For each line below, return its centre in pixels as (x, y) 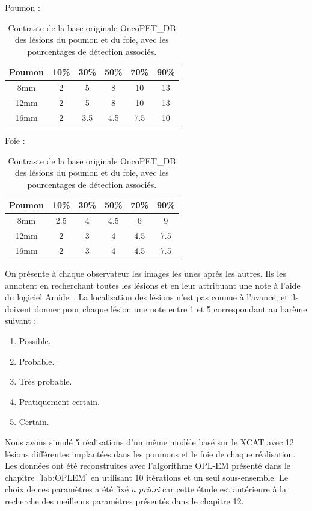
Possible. (35, 340)
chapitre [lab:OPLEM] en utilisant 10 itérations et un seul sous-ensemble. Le (147, 477)
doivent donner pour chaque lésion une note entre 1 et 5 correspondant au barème (156, 308)
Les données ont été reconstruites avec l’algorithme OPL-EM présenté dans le (148, 466)
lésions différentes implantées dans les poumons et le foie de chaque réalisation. (150, 454)
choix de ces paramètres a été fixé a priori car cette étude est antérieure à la (145, 489)
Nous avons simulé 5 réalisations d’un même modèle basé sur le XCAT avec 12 (149, 441)
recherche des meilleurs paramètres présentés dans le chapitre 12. (124, 500)
